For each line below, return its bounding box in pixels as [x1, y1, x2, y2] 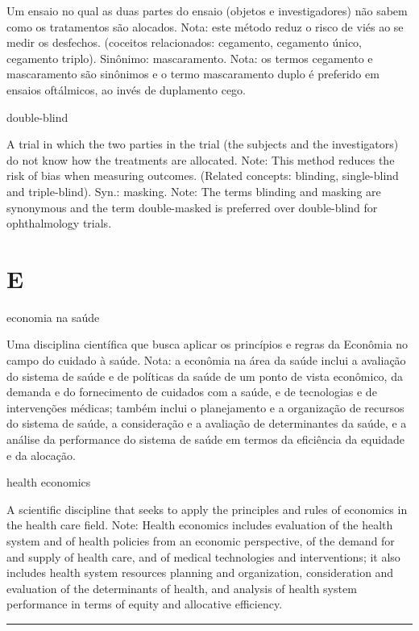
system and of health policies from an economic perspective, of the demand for [6, 532, 395, 549]
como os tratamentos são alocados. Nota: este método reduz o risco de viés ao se [6, 18, 404, 35]
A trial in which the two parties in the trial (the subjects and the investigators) [6, 136, 399, 153]
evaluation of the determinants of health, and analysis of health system [6, 579, 357, 596]
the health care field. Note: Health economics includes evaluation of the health [6, 516, 393, 533]
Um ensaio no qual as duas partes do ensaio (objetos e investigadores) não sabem [6, 2, 408, 19]
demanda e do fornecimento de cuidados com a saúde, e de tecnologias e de [6, 383, 377, 400]
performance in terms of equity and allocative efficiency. [6, 595, 283, 612]
